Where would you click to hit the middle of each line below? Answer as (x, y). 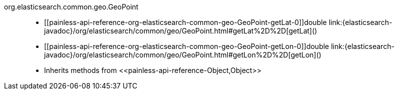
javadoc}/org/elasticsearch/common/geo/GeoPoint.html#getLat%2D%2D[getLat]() (181, 31)
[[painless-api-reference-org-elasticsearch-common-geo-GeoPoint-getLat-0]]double (185, 22)
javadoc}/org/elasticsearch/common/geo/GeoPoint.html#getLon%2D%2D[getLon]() (183, 55)
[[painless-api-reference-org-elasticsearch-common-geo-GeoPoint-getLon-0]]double (187, 46)
